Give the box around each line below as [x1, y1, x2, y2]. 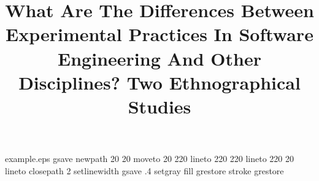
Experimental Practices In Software [6, 21, 313, 47]
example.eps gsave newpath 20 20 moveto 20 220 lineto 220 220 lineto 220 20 [5, 152, 294, 165]
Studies [128, 93, 191, 118]
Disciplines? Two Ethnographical [18, 69, 301, 94]
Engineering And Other [58, 45, 261, 71]
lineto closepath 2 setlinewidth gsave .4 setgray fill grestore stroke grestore [5, 164, 284, 177]
